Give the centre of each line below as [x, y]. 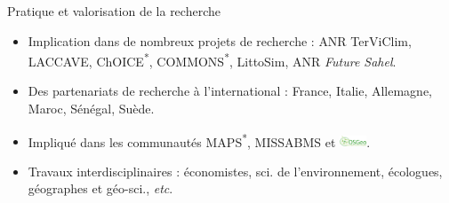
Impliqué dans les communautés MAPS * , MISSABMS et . [199, 140]
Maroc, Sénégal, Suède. [91, 109]
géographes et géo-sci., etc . [100, 188]
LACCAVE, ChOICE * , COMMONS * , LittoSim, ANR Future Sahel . [212, 60]
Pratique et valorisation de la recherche [114, 11]
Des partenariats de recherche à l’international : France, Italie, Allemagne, [230, 91]
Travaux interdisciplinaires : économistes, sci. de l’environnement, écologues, [235, 171]
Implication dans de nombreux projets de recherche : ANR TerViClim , [220, 40]
